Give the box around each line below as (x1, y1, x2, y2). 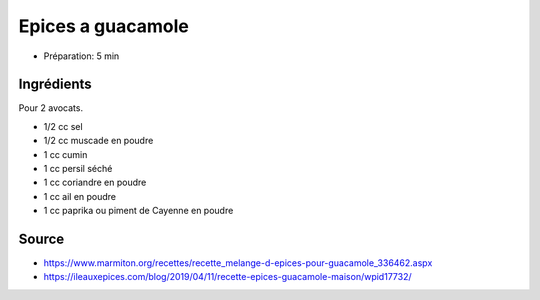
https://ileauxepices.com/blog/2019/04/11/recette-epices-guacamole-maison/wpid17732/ (43, 271, 412, 283)
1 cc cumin (43, 148, 88, 160)
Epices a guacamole (18, 15, 189, 37)
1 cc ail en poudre (43, 190, 117, 202)
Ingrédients (18, 76, 92, 93)
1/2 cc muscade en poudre (43, 135, 154, 147)
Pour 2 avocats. (18, 102, 84, 114)
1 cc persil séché (43, 163, 113, 175)
